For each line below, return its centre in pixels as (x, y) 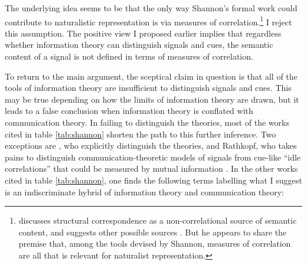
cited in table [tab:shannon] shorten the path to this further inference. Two (141, 134)
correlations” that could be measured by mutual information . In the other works (151, 169)
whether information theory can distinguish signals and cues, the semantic (139, 45)
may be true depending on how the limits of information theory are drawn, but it (152, 99)
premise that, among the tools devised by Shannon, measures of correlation (155, 243)
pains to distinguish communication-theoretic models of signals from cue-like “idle (153, 157)
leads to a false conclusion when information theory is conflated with (129, 111)
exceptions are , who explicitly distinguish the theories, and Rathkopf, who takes (151, 145)
